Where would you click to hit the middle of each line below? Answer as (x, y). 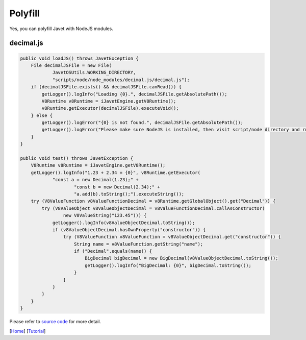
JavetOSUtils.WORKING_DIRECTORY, (94, 72)
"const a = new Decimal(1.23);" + (95, 180)
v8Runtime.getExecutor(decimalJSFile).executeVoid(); (110, 108)
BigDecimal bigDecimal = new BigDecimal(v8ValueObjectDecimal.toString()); (181, 258)
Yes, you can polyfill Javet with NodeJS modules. (61, 29)
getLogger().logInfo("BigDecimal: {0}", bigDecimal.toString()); (168, 265)
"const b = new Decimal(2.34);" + (117, 187)
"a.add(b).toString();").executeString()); (129, 194)
